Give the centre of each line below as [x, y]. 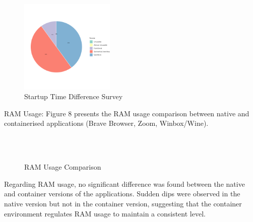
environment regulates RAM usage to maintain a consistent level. [105, 213]
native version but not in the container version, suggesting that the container [123, 203]
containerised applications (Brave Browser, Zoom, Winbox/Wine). [106, 123]
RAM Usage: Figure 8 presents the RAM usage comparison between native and [127, 113]
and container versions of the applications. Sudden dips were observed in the [122, 194]
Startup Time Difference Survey [74, 96]
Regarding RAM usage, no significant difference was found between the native [124, 183]
